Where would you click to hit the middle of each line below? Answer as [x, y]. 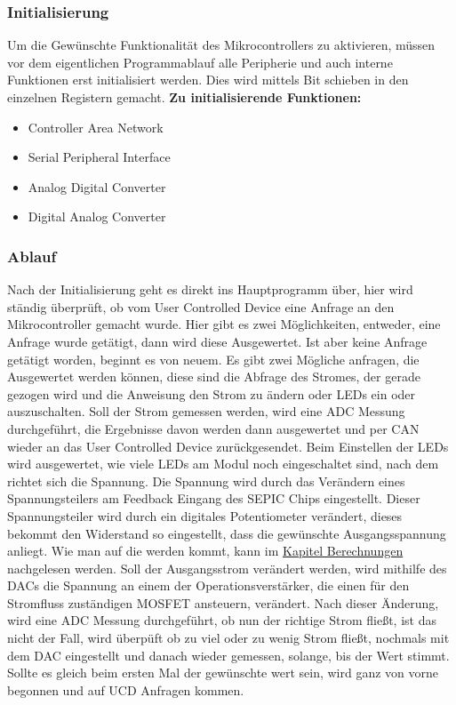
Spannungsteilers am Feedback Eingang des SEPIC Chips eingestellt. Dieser [214, 498]
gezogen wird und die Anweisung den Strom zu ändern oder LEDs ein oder [212, 393]
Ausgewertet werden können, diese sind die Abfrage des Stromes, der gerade [214, 377]
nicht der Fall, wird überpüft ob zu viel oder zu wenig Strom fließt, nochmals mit [228, 638]
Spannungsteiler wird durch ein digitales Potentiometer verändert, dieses [205, 515]
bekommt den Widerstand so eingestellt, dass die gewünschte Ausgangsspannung [227, 533]
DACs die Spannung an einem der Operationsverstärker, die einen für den [208, 585]
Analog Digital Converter [97, 186]
